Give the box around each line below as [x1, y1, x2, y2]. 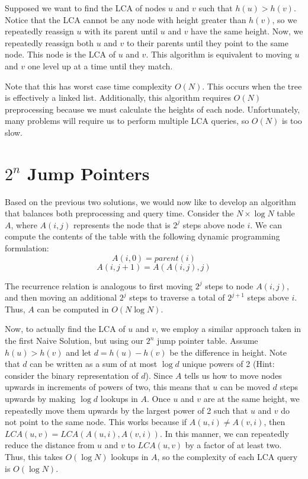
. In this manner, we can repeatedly [159, 427, 289, 439]
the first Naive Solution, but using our [5, 334, 143, 346]
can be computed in [37, 302, 109, 315]
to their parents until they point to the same [127, 36, 288, 49]
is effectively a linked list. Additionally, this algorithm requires [5, 91, 231, 104]
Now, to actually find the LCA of [5, 322, 126, 335]
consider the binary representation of [5, 369, 139, 381]
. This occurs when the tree [202, 79, 302, 92]
